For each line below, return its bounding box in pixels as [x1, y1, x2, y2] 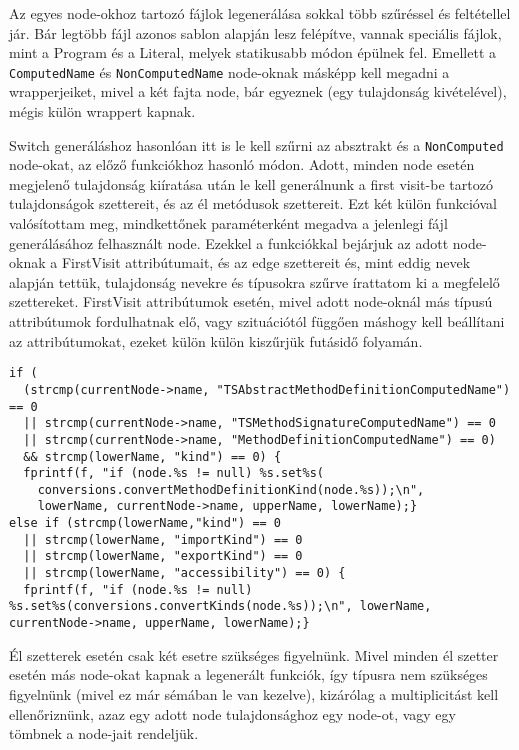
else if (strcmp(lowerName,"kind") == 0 [9, 516, 282, 531]
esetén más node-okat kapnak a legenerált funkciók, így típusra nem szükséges [9, 664, 488, 685]
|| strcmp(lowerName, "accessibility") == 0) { [23, 566, 346, 581]
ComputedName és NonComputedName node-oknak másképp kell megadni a [9, 61, 450, 82]
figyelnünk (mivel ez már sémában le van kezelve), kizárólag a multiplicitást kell [9, 683, 499, 704]
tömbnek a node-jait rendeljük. [9, 723, 199, 744]
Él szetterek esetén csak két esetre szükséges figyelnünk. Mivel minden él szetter [9, 644, 499, 665]
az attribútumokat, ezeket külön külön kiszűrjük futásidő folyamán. [9, 330, 423, 351]
